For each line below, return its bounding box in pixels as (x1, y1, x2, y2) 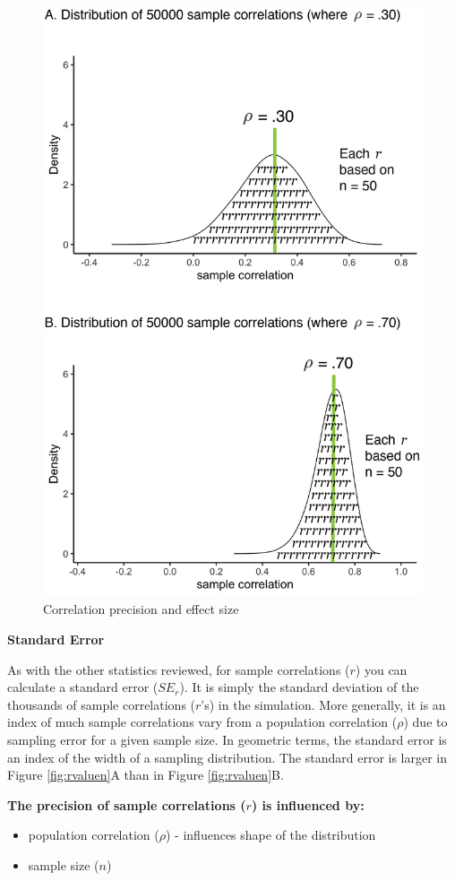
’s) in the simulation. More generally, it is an (201, 695, 446, 713)
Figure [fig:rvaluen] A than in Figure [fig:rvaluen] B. (7, 765, 284, 784)
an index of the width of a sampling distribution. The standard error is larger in (7, 747, 448, 766)
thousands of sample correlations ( (7, 695, 195, 713)
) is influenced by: (251, 795, 365, 814)
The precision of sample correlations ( (7, 795, 246, 814)
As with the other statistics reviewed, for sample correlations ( (7, 660, 350, 678)
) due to (403, 713, 448, 731)
